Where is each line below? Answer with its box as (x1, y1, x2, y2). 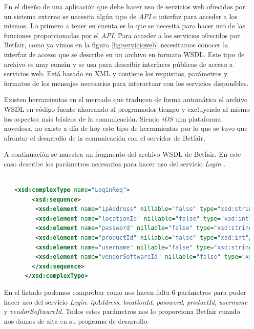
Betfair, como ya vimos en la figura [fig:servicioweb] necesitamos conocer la (4, 40, 229, 50)
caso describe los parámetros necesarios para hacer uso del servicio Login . (4, 158, 226, 168)
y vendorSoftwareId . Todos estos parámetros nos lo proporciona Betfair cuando (4, 306, 240, 316)
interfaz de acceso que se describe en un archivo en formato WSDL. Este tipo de (4, 49, 245, 59)
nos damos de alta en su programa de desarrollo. (4, 315, 149, 326)
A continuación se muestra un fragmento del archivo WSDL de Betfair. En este (4, 149, 241, 159)
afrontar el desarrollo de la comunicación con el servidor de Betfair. (4, 132, 206, 143)
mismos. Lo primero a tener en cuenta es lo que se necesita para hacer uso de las (4, 21, 245, 31)
